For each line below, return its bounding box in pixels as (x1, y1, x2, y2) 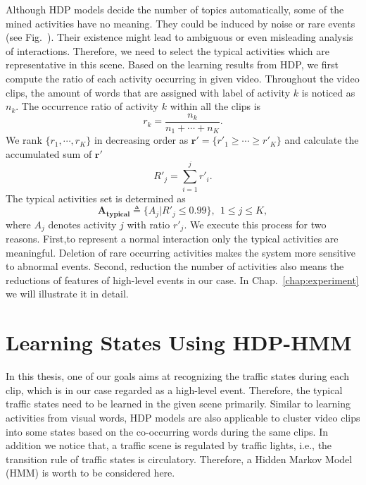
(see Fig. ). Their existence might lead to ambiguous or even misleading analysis (6, 30, 353, 44)
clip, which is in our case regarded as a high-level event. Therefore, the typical (6, 382, 343, 397)
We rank (6, 133, 42, 147)
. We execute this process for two (184, 216, 327, 231)
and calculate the (284, 133, 359, 147)
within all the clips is (170, 99, 261, 113)
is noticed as (301, 85, 355, 99)
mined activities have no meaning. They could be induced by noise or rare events (6, 16, 355, 30)
